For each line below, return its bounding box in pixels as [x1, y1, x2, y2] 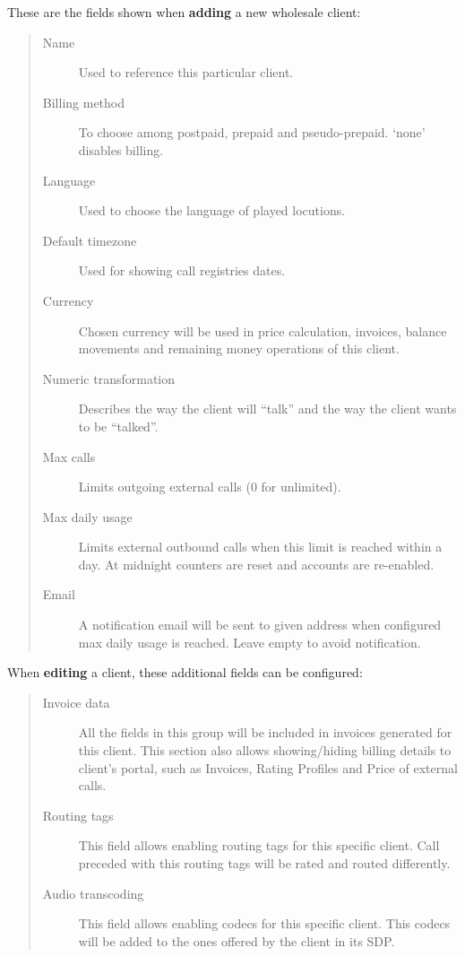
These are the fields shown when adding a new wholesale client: [7, 3, 361, 21]
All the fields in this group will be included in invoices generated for [78, 723, 452, 742]
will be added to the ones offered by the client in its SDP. [78, 931, 395, 950]
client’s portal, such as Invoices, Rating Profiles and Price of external [78, 758, 458, 777]
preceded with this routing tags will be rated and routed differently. [78, 854, 451, 872]
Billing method [42, 92, 125, 111]
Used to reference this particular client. [78, 63, 294, 82]
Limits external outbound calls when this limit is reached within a [78, 537, 443, 556]
